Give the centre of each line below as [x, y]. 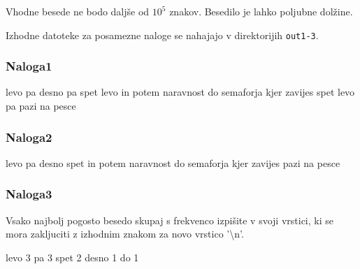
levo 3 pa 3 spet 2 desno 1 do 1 [72, 257]
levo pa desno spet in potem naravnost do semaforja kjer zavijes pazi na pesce [173, 162]
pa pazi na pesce [41, 106]
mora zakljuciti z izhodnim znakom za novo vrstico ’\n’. [125, 234]
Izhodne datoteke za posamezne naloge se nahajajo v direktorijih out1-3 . [162, 35]
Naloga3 [29, 194]
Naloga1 [29, 66]
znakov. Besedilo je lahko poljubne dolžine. [261, 11]
